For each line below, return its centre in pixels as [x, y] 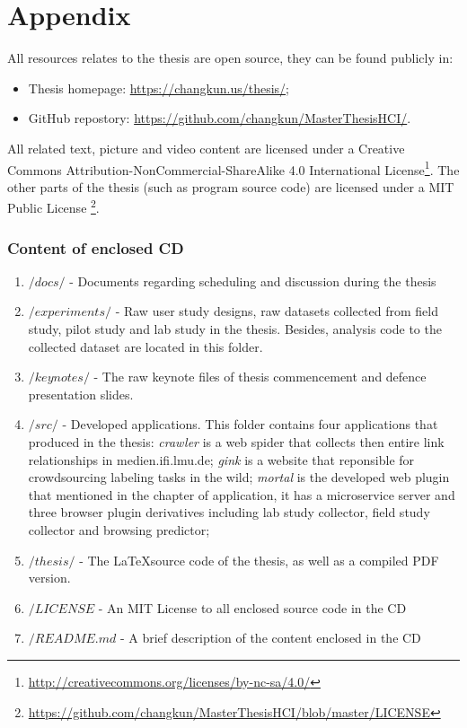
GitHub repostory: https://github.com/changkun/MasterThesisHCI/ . [220, 118]
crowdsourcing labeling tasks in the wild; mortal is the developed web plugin [239, 477]
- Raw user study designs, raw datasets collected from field [277, 311]
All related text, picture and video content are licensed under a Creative [206, 148]
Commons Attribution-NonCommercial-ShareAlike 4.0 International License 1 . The [233, 168]
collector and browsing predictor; [119, 529]
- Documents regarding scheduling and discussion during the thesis [253, 281]
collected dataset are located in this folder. [145, 346]
